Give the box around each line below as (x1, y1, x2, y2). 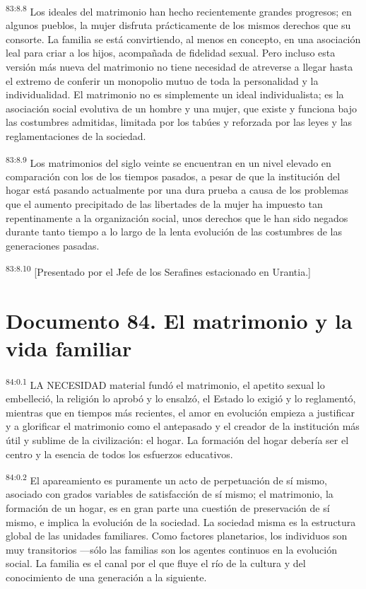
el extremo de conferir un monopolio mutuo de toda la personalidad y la (6, 73, 319, 88)
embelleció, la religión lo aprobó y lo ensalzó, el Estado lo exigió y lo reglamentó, (6, 391, 356, 406)
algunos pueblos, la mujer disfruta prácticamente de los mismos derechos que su (6, 18, 351, 33)
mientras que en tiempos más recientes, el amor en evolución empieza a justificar (6, 404, 355, 419)
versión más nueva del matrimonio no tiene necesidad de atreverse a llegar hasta (6, 59, 353, 74)
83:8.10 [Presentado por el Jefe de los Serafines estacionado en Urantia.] (6, 262, 311, 279)
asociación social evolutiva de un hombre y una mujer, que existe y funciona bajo (6, 100, 357, 115)
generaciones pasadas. (6, 238, 100, 252)
